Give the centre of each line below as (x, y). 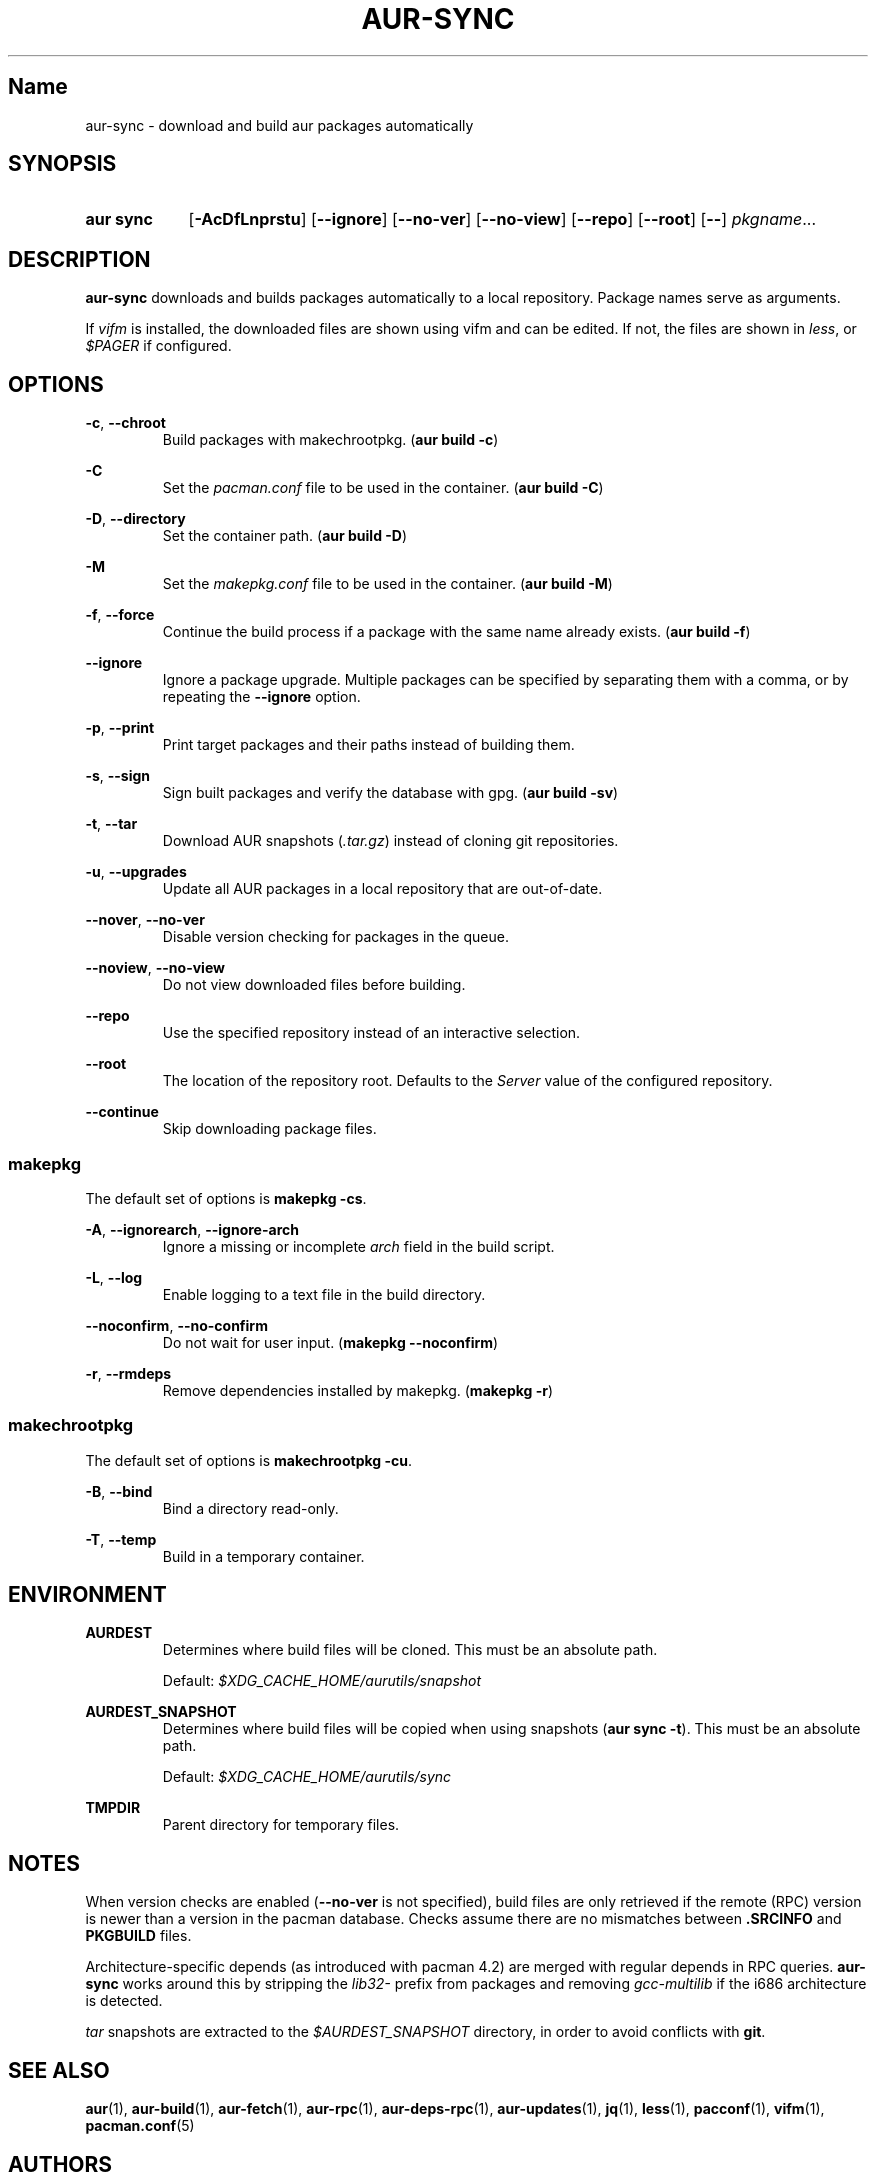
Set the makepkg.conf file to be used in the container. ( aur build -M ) (387, 584)
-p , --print (120, 728)
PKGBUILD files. (138, 1936)
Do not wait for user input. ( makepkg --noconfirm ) (330, 1342)
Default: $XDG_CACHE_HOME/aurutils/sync (307, 1777)
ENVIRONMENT (87, 1595)
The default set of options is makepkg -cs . (226, 1198)
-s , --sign (118, 776)
